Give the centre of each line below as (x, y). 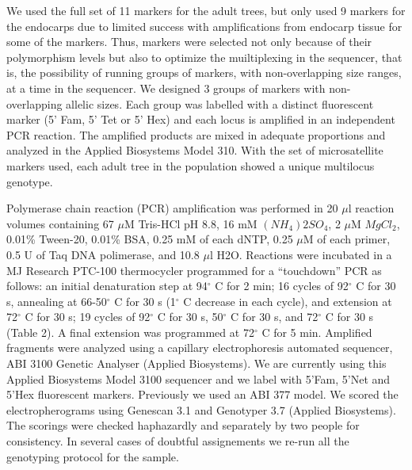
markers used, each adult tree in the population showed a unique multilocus (191, 165)
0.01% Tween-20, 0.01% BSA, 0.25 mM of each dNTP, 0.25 (150, 239)
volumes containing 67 (60, 223)
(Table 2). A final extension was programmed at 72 (130, 332)
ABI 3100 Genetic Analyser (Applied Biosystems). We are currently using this (196, 363)
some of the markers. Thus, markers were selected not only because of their (189, 42)
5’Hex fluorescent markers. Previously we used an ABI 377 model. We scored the (202, 394)
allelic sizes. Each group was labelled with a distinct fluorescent (220, 103)
